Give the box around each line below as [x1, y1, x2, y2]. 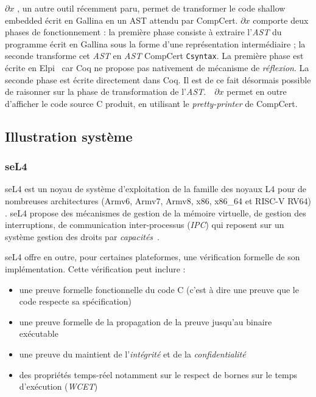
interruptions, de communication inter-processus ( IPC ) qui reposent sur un [5, 218, 284, 231]
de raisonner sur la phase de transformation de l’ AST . [5, 85, 206, 98]
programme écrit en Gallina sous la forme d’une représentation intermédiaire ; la [5, 37, 306, 50]
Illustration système [5, 126, 133, 145]
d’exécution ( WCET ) [19, 380, 98, 393]
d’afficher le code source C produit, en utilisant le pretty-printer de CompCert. [5, 97, 298, 109]
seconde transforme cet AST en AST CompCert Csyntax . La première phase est [5, 49, 304, 62]
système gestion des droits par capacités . [5, 230, 160, 243]
